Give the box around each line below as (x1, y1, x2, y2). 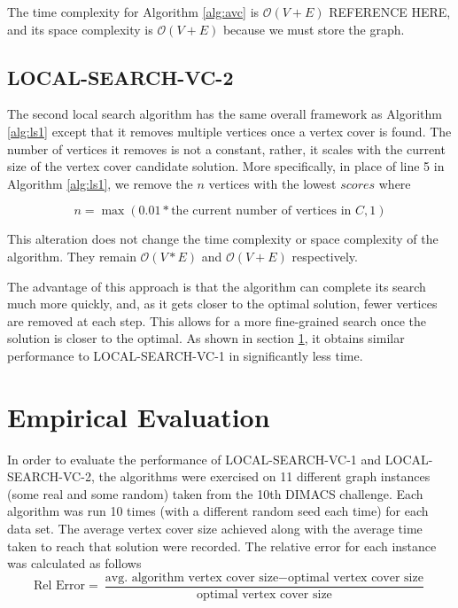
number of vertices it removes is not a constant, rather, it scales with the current (7, 139, 446, 158)
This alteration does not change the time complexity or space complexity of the (7, 230, 439, 248)
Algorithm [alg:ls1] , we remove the (7, 174, 193, 192)
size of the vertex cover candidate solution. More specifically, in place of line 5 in (7, 157, 445, 175)
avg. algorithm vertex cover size (105, 571, 279, 584)
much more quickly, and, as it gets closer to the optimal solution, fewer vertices (7, 294, 438, 313)
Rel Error (33, 580, 85, 593)
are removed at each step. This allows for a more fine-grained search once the (7, 311, 426, 330)
